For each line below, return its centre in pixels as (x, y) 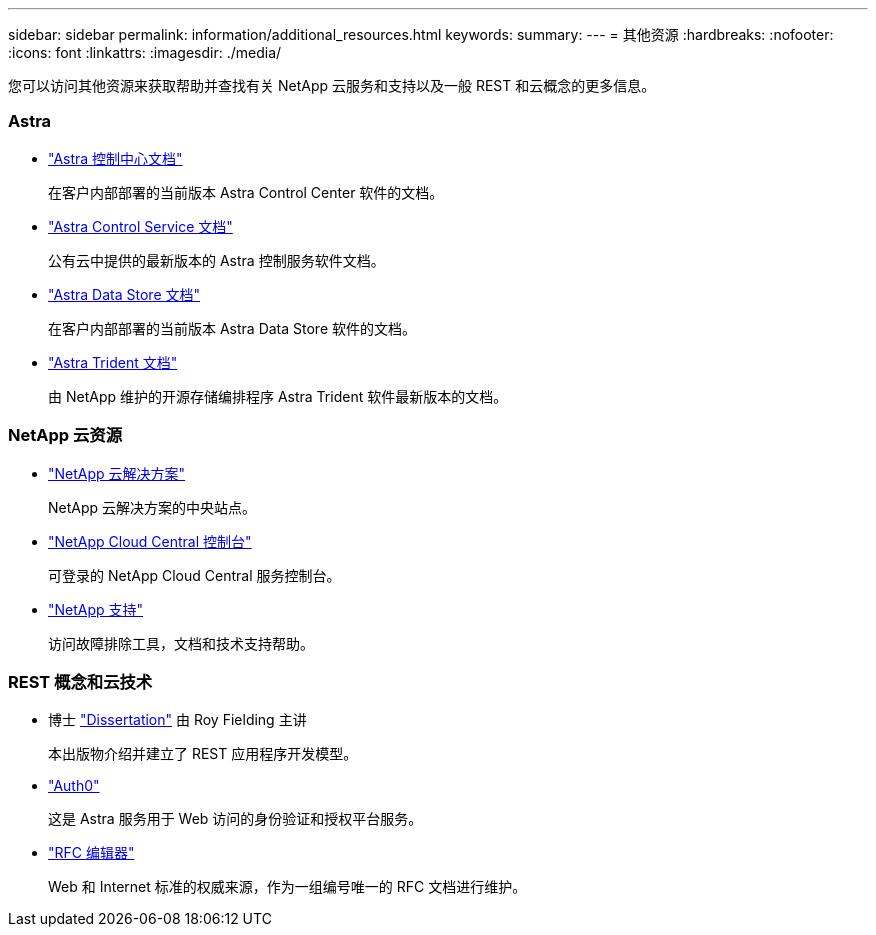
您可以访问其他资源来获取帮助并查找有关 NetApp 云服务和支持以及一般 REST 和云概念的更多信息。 (332, 85)
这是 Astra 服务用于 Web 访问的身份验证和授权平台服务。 (235, 819)
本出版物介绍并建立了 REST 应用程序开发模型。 (203, 754)
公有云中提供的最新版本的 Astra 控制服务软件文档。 (216, 260)
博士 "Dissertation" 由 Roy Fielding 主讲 (177, 720)
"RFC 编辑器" (91, 853)
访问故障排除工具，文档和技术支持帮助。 (181, 643)
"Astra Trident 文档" (113, 362)
